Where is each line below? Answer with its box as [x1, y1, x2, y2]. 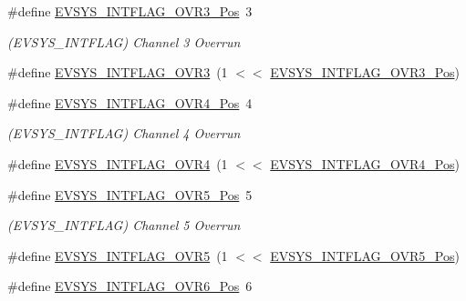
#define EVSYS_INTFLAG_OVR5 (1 [7, 246, 228, 265]
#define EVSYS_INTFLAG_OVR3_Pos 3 [7, 2, 253, 20]
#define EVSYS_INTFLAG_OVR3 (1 [7, 63, 228, 82]
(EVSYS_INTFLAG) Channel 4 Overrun [7, 124, 241, 143]
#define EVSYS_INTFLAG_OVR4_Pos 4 [7, 93, 253, 112]
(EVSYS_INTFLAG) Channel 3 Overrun [7, 32, 241, 51]
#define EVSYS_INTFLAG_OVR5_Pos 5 [7, 185, 253, 204]
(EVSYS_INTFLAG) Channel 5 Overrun [7, 216, 241, 235]
